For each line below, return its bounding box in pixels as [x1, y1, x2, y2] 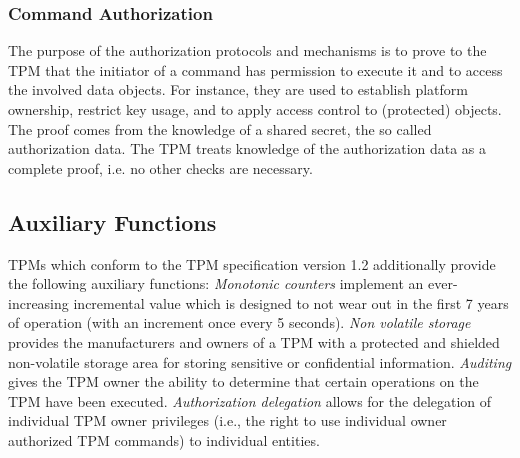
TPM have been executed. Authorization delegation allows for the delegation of [8, 390, 492, 411]
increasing [8, 292, 69, 313]
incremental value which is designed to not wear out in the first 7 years [73, 292, 509, 313]
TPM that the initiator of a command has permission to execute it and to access [8, 59, 503, 80]
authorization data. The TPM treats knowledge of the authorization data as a [8, 138, 487, 159]
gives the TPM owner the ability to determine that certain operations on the [8, 371, 479, 392]
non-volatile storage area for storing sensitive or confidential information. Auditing [8, 351, 512, 372]
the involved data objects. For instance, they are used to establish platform [8, 79, 468, 100]
